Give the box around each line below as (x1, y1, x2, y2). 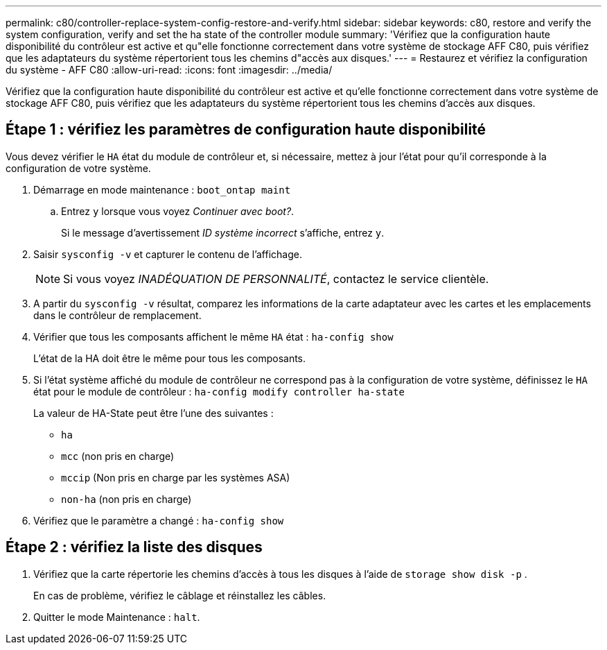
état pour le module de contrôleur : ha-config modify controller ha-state (33, 385, 405, 397)
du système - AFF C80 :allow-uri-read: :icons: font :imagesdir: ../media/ (6, 64, 333, 76)
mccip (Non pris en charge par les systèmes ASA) (61, 471, 290, 484)
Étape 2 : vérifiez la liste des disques (6, 538, 263, 556)
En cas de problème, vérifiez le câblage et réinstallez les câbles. (33, 589, 326, 601)
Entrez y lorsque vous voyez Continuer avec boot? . (61, 205, 294, 217)
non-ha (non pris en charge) (61, 493, 192, 505)
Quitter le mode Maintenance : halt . (33, 610, 200, 623)
